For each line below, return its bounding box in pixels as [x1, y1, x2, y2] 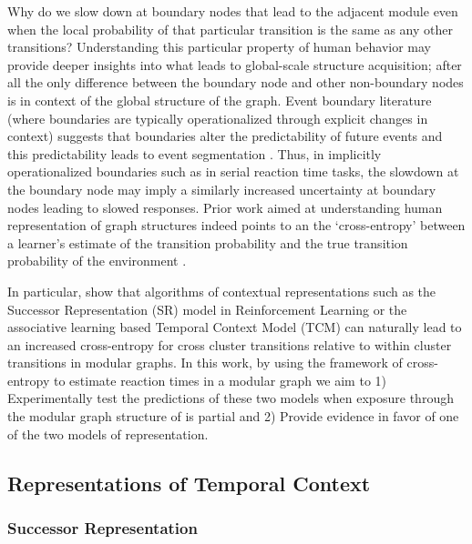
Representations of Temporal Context [7, 468, 371, 497]
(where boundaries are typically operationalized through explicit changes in [7, 108, 428, 127]
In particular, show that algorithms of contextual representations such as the [7, 281, 436, 300]
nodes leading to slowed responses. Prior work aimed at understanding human [7, 197, 443, 217]
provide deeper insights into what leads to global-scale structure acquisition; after [7, 55, 462, 74]
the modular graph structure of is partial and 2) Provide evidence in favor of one [7, 407, 459, 426]
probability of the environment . [7, 251, 187, 270]
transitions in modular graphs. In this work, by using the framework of [7, 353, 403, 372]
